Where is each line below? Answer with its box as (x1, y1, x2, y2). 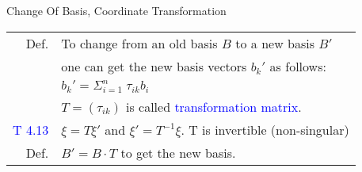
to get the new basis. (120, 143, 236, 162)
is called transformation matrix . (125, 97, 302, 116)
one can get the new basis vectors (61, 56, 247, 75)
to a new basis (235, 33, 314, 52)
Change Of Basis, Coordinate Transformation (6, 2, 227, 18)
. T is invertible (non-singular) (181, 120, 349, 139)
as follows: (269, 56, 326, 75)
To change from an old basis (61, 33, 218, 52)
